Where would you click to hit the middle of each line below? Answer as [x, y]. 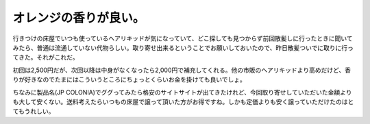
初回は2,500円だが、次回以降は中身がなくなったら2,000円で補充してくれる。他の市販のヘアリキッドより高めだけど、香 [182, 70]
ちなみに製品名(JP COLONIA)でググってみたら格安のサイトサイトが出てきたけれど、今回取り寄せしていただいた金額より [182, 92]
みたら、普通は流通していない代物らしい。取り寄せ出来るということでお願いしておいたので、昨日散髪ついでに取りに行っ [183, 47]
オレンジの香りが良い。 [79, 18]
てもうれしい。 [34, 111]
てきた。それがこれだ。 [46, 58]
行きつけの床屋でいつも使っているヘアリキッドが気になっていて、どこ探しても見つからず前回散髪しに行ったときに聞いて [183, 38]
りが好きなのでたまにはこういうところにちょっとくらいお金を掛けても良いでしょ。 [129, 79]
